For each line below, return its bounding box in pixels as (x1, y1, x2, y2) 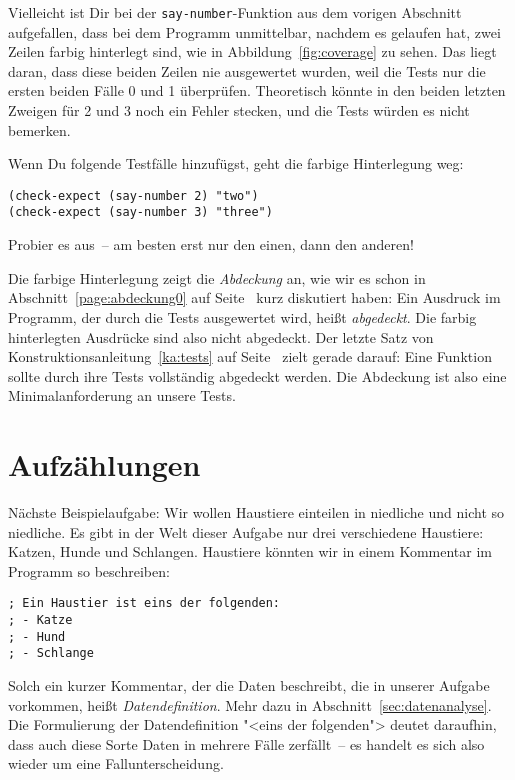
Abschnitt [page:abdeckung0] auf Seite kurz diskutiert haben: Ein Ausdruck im (8, 287, 501, 308)
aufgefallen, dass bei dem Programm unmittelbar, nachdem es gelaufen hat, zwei (8, 21, 501, 42)
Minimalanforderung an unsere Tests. (8, 385, 236, 406)
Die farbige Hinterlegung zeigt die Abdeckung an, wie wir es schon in (8, 267, 426, 288)
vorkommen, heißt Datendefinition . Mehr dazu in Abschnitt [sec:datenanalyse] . (8, 694, 492, 715)
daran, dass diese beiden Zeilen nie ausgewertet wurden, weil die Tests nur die (8, 60, 486, 81)
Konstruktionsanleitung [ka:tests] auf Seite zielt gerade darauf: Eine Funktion (8, 346, 492, 367)
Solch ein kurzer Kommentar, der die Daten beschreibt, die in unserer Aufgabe (8, 675, 490, 695)
